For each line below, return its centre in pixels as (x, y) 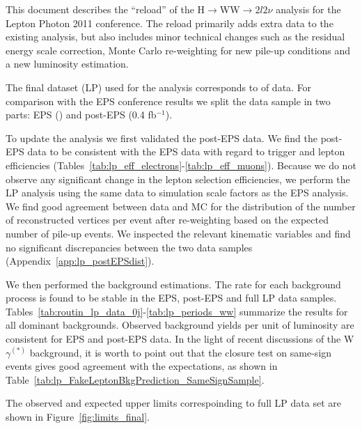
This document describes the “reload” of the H (105, 9)
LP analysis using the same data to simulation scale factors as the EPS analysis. (177, 193)
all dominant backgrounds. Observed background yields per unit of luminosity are (180, 325)
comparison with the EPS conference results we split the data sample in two (168, 101)
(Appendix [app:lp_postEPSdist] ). (80, 261)
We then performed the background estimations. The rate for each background (173, 284)
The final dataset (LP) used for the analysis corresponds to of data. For (159, 87)
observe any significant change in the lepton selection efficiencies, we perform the (178, 179)
